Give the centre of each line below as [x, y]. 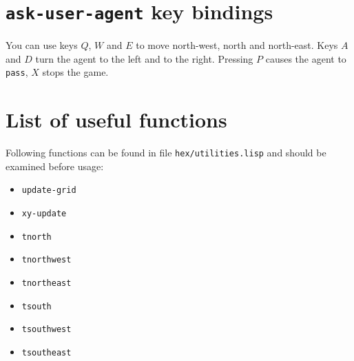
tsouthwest [46, 330]
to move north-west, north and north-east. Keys [237, 45]
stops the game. [75, 72]
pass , [17, 72]
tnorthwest [46, 260]
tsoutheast [46, 353]
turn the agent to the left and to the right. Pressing [144, 58]
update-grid [49, 190]
